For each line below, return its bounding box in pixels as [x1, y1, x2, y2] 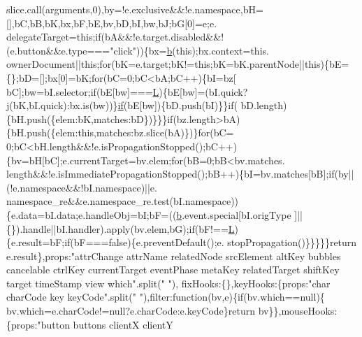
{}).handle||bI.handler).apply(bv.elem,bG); [6, 221, 189, 236]
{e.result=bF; [6, 235, 65, 250]
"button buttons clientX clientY [37, 317, 173, 331]
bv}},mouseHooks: [258, 303, 338, 318]
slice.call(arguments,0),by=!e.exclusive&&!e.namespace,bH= [6, 2, 263, 16]
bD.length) [240, 98, 287, 113]
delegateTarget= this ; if [6, 29, 101, 44]
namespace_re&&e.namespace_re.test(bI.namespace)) [6, 194, 239, 208]
